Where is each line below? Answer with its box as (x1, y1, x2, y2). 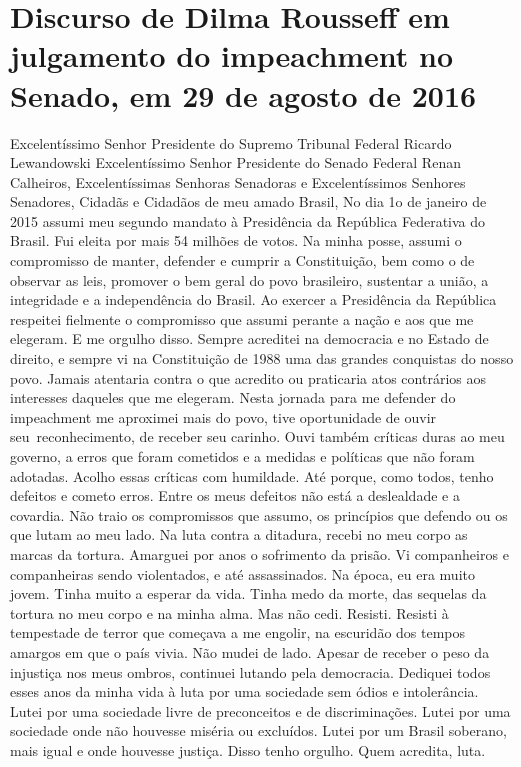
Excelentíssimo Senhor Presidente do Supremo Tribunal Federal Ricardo (10, 132, 452, 153)
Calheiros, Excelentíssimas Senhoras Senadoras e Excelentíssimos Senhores (10, 171, 466, 192)
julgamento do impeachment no (10, 35, 454, 76)
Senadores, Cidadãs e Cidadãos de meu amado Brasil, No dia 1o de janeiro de (10, 191, 487, 212)
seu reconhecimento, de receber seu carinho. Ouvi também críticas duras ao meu (10, 426, 505, 447)
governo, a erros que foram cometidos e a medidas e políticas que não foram (10, 446, 475, 466)
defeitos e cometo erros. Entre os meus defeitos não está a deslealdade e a (10, 485, 460, 506)
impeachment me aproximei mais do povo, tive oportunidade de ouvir (10, 406, 437, 427)
